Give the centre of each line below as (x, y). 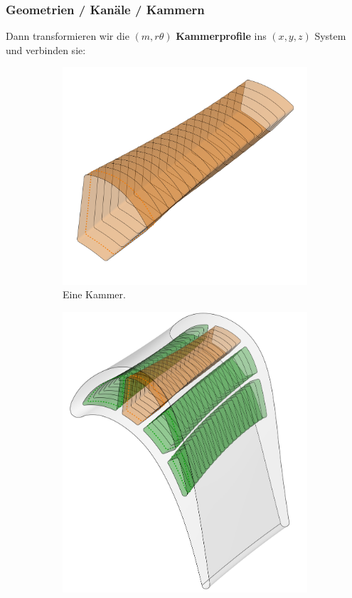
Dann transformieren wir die (68, 36)
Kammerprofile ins (221, 36)
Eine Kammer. (94, 294)
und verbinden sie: (46, 49)
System (330, 36)
